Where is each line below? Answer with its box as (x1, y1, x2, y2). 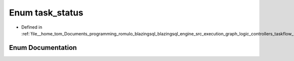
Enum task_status (9, 7, 83, 18)
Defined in (21, 24, 43, 30)
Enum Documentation (9, 44, 77, 52)
